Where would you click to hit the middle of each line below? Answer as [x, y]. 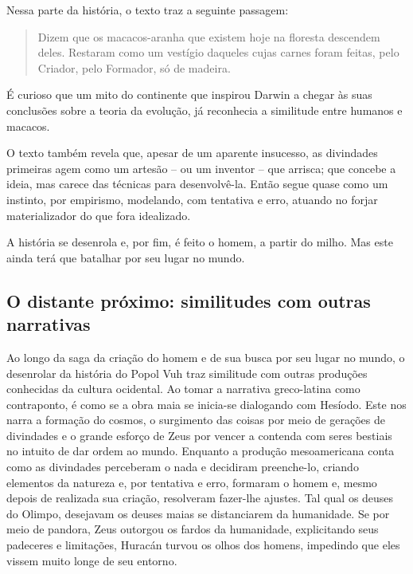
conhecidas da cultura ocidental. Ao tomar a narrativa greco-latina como [183, 389]
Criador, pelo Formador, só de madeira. [134, 67]
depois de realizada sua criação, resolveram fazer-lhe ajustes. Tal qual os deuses [200, 498]
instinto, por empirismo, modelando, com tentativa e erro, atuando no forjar [192, 199]
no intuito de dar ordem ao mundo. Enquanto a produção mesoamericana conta [201, 451]
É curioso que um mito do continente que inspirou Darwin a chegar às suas [189, 94]
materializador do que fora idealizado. [99, 215]
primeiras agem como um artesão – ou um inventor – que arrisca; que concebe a [201, 168]
